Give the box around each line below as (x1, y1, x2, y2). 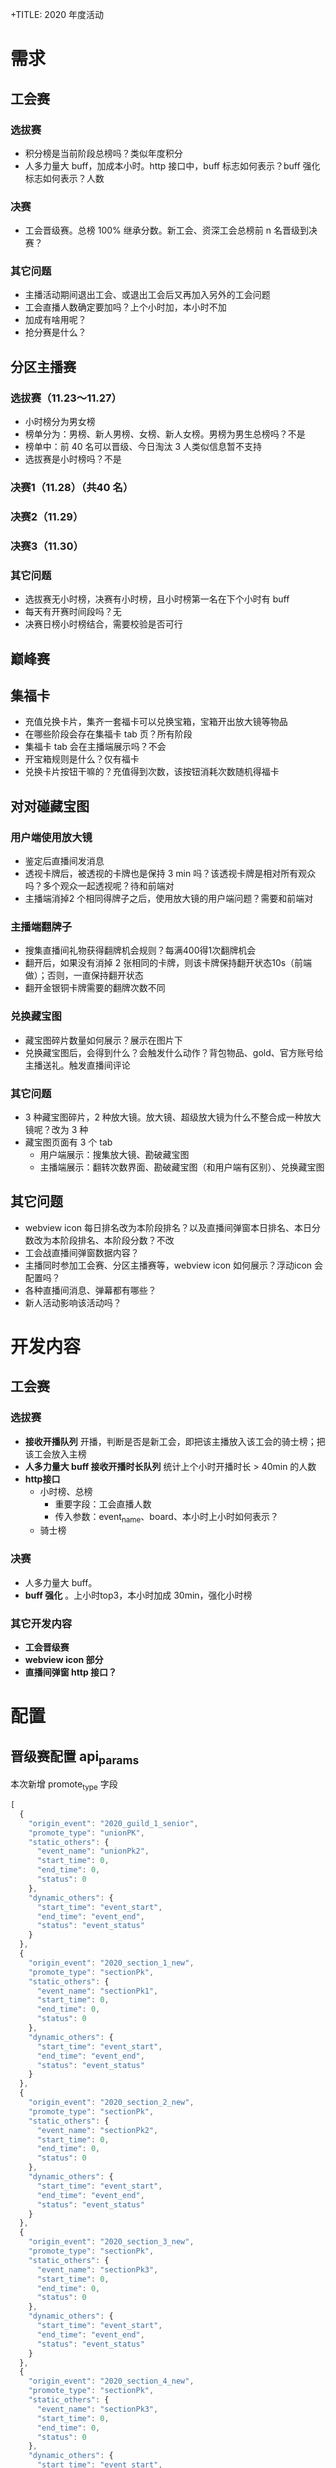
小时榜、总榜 (39, 1485, 93, 1497)
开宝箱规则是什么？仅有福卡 (24, 753, 140, 765)
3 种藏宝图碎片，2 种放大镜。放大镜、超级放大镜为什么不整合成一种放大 (24, 1111, 322, 1123)
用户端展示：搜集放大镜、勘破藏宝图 (39, 1149, 190, 1160)
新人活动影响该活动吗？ (24, 1296, 122, 1308)
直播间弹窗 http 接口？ (24, 1666, 118, 1678)
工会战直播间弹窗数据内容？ (24, 1246, 140, 1258)
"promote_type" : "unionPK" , (28, 1828, 145, 1838)
